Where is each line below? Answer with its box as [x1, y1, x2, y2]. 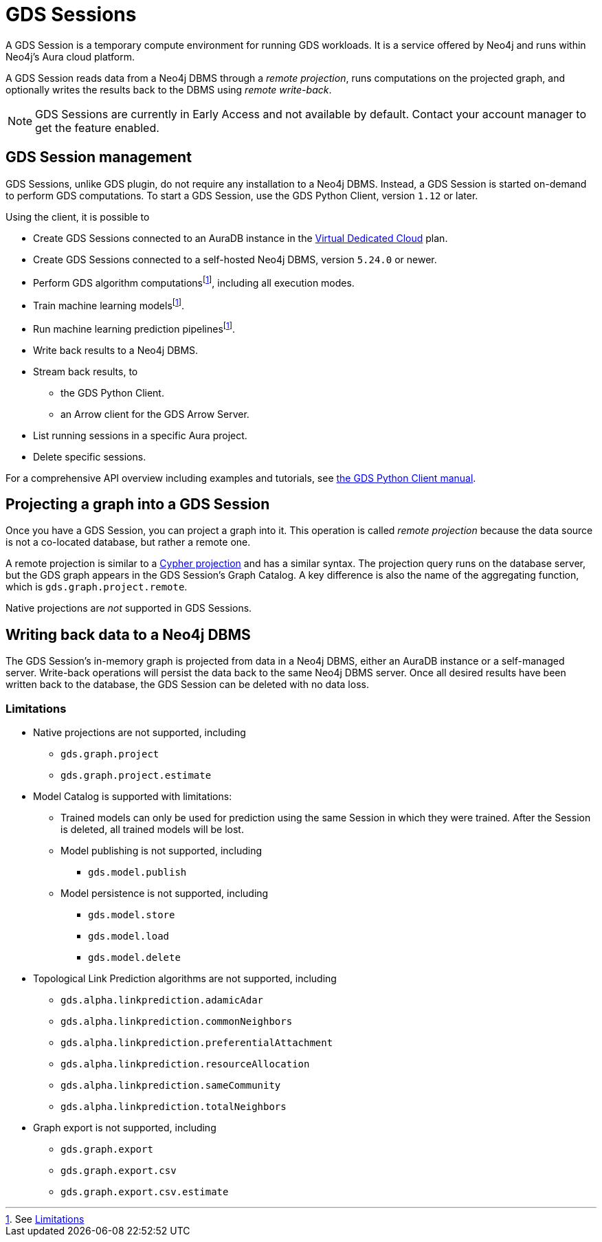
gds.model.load [88, 931, 170, 942]
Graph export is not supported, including [33, 1122, 216, 1133]
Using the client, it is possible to [5, 210, 150, 223]
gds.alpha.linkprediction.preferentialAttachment [60, 1037, 333, 1048]
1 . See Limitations [5, 1213, 85, 1225]
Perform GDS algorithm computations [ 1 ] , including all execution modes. [33, 274, 355, 289]
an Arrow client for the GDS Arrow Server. [60, 408, 249, 420]
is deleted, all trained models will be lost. [60, 823, 244, 835]
